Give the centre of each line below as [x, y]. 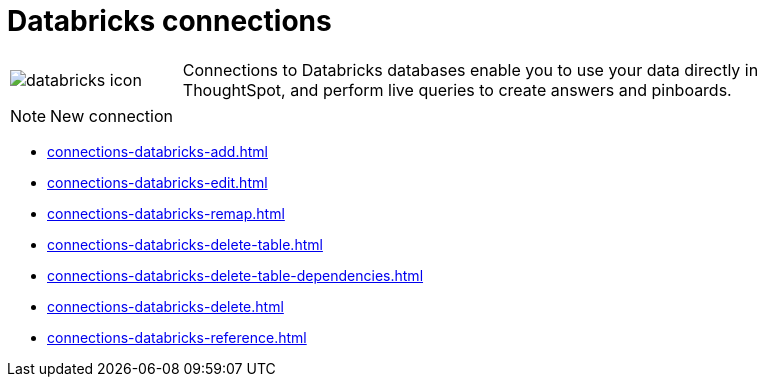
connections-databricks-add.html [157, 151]
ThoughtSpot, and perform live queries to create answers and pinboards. [457, 89]
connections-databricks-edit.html [157, 182]
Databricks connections [169, 21]
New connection [112, 115]
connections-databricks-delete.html [165, 306]
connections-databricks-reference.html [177, 337]
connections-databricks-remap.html [166, 213]
